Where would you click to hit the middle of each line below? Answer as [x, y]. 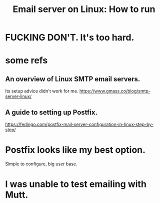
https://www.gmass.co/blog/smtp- [115, 91]
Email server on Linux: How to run [84, 9]
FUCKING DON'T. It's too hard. [70, 37]
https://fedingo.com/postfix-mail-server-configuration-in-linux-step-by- [79, 124]
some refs [26, 61]
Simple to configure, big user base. [41, 164]
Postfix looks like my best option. [75, 150]
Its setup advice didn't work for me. [42, 91]
